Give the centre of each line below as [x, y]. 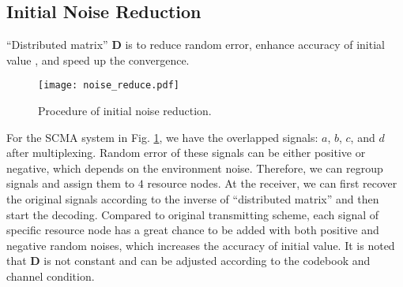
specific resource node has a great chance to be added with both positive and [193, 230]
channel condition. [51, 276]
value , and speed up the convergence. [98, 60]
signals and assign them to [71, 183]
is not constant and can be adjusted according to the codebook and [207, 261]
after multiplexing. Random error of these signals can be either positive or [186, 153]
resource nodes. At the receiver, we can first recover [272, 183]
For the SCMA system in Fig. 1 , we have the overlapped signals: [162, 137]
